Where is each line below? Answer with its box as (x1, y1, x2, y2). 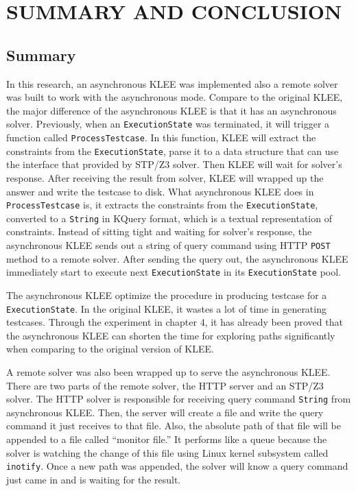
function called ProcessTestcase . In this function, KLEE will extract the (6, 130, 316, 145)
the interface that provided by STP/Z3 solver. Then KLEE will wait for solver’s (6, 157, 342, 171)
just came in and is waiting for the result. (6, 472, 181, 486)
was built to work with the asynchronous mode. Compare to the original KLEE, (6, 90, 343, 104)
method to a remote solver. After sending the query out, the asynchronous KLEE (6, 251, 348, 265)
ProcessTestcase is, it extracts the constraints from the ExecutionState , (6, 197, 318, 212)
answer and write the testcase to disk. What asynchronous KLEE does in (6, 184, 314, 198)
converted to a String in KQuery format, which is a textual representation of (6, 211, 332, 225)
